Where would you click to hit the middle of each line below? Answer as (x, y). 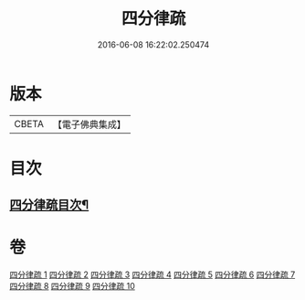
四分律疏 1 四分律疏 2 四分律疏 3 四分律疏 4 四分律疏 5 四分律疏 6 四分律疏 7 (152, 274)
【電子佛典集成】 (89, 124)
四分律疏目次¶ (49, 205)
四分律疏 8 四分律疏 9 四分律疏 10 (72, 286)
